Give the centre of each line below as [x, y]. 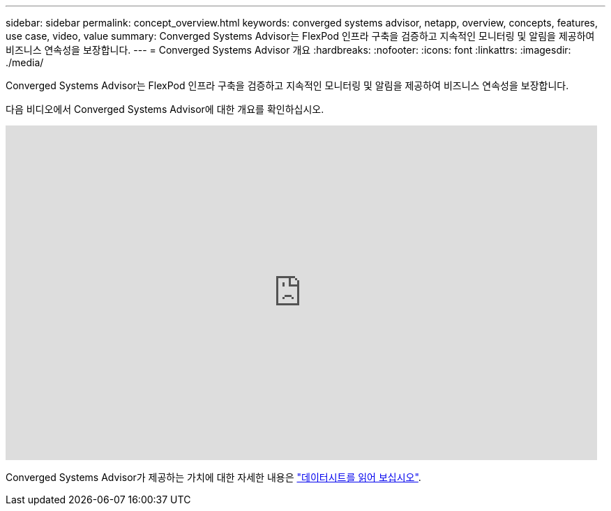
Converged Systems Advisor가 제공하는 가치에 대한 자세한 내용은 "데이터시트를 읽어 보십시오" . [213, 477]
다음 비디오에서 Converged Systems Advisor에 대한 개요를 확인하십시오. [165, 109]
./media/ [25, 62]
